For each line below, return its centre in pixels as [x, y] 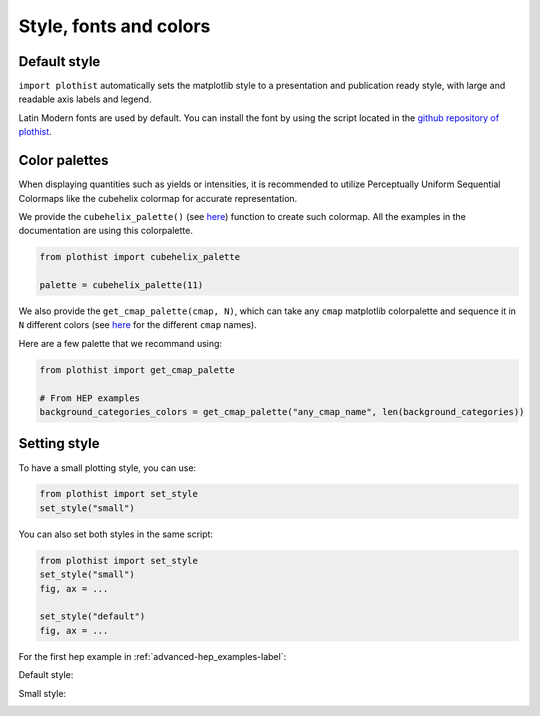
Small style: [42, 693]
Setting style [59, 443]
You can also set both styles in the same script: [116, 534]
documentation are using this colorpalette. [106, 231]
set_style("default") [92, 616]
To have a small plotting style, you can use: [107, 467]
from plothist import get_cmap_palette [137, 369]
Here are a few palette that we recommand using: [120, 343]
